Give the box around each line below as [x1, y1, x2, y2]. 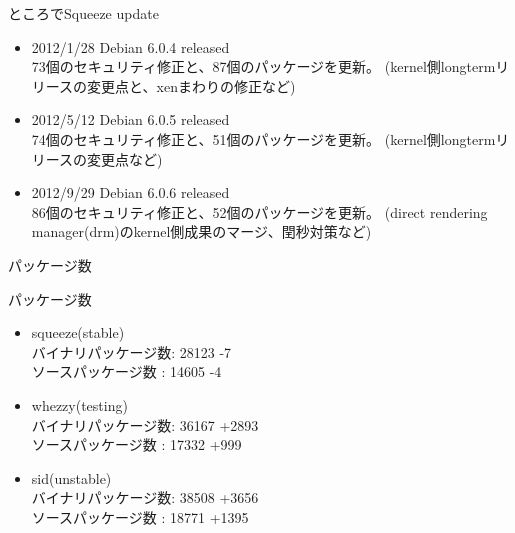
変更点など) [87, 148, 163, 169]
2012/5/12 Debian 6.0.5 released [31, 109, 230, 130]
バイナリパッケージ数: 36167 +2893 [31, 414, 259, 435]
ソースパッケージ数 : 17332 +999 [31, 434, 242, 455]
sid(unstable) [31, 467, 112, 488]
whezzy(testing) [31, 394, 128, 415]
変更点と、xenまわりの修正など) [87, 75, 296, 96]
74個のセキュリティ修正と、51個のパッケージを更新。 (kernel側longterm [31, 128, 496, 149]
